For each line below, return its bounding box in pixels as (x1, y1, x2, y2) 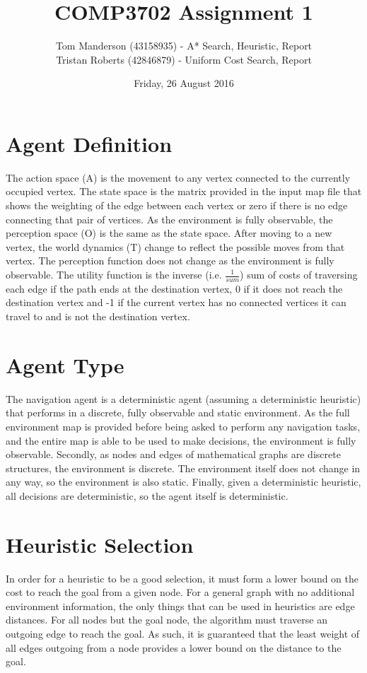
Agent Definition (6, 129, 173, 158)
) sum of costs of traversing (240, 267, 358, 281)
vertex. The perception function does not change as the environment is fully (6, 253, 334, 268)
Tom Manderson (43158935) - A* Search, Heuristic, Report (55, 38, 313, 53)
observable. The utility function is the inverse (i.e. (6, 267, 222, 281)
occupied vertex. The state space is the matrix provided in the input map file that (6, 184, 362, 199)
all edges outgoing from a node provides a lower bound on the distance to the (6, 640, 342, 655)
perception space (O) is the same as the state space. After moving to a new (6, 226, 332, 240)
